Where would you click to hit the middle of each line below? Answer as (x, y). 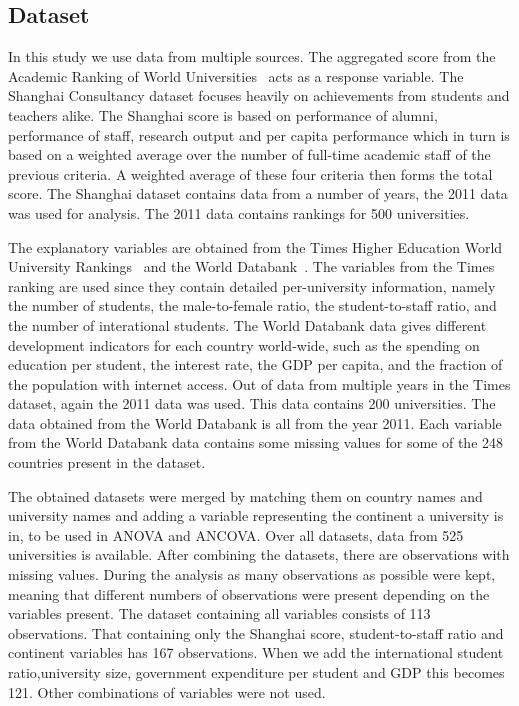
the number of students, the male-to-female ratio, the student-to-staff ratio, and (252, 305)
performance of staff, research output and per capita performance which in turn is (259, 134)
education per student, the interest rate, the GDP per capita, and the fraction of (255, 364)
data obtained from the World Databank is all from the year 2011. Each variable (255, 422)
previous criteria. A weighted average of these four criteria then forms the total (250, 173)
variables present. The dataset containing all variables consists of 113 (219, 613)
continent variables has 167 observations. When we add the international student (256, 652)
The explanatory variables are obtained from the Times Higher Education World (255, 246)
